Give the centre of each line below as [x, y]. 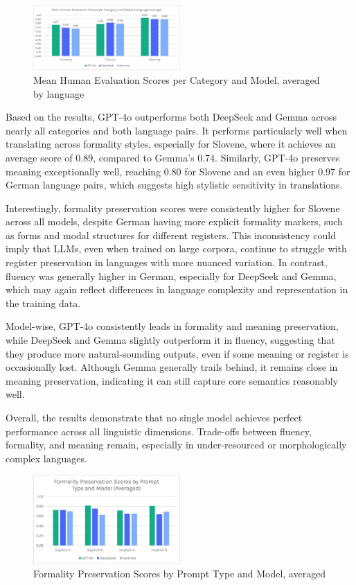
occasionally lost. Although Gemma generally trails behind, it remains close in [172, 367]
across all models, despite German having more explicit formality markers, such [174, 221]
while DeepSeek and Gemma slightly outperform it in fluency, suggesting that [170, 340]
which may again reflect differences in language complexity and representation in [177, 289]
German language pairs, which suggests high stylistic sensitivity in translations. [174, 185]
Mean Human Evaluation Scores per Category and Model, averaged [177, 79]
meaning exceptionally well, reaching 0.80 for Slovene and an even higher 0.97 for [178, 171]
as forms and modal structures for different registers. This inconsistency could [171, 235]
